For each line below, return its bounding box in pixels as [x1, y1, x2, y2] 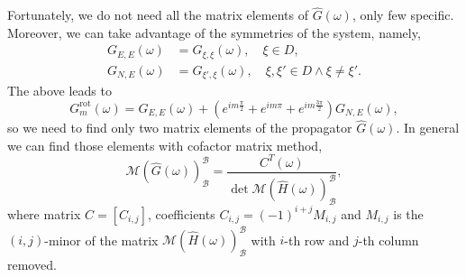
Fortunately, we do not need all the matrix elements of [7, 5, 309, 24]
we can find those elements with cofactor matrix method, [7, 135, 323, 154]
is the [393, 204, 424, 223]
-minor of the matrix [44, 230, 159, 249]
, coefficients [147, 204, 215, 223]
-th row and [284, 230, 350, 249]
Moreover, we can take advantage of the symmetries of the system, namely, [7, 23, 421, 42]
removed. [7, 254, 57, 273]
